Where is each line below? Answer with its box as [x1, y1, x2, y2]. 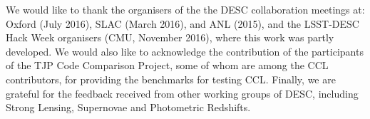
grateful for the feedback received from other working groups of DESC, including [6, 86, 359, 100]
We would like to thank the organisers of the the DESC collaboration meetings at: [6, 2, 365, 16]
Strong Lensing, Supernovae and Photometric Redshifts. [6, 100, 251, 115]
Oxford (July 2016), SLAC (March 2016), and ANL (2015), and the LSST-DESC [6, 16, 359, 31]
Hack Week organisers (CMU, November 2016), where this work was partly [6, 30, 334, 45]
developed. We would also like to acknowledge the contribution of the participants [6, 43, 364, 58]
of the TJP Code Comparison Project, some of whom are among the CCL [6, 58, 329, 73]
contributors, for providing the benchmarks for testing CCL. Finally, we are [6, 71, 336, 86]
